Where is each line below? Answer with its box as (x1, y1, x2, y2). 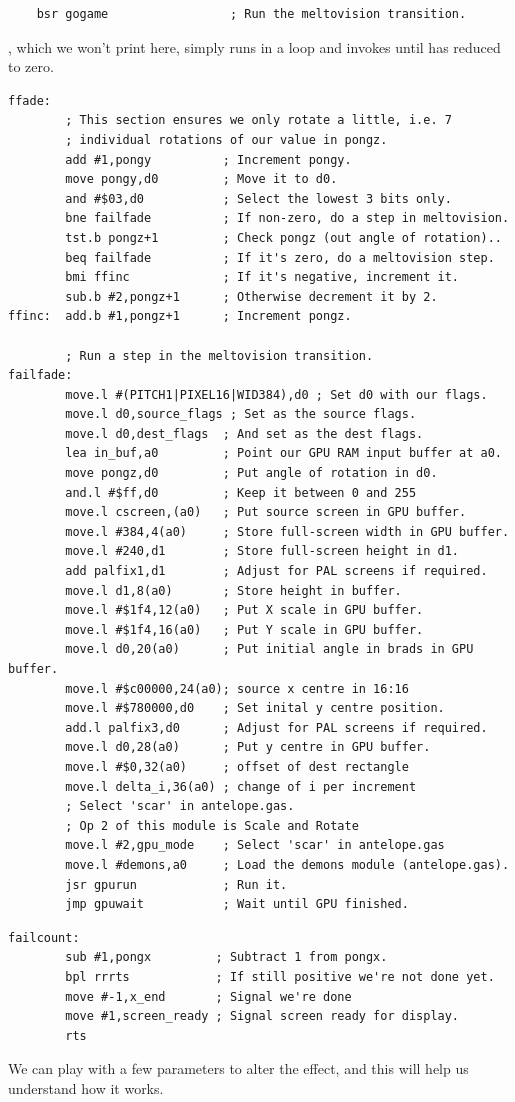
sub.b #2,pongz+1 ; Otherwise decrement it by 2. (65, 289, 438, 304)
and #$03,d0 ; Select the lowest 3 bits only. (65, 191, 452, 206)
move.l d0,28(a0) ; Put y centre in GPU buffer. (65, 740, 431, 755)
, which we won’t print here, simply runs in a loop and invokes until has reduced (8, 36, 501, 57)
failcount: (8, 930, 80, 945)
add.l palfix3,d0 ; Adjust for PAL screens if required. (65, 720, 488, 735)
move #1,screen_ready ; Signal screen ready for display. (65, 1009, 460, 1024)
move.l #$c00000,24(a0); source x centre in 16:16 (65, 681, 409, 696)
